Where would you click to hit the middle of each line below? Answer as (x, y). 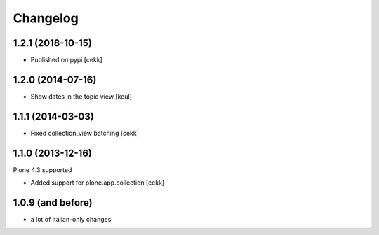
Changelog (46, 18)
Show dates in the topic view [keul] (81, 96)
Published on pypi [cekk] (67, 60)
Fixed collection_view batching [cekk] (85, 133)
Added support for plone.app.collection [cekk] (98, 183)
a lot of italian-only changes (71, 220)
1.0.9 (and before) (53, 202)
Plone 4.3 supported (42, 170)
